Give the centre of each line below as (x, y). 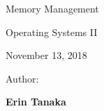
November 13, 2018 (46, 55)
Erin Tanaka (36, 102)
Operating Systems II (52, 32)
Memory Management (52, 8)
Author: (22, 78)
